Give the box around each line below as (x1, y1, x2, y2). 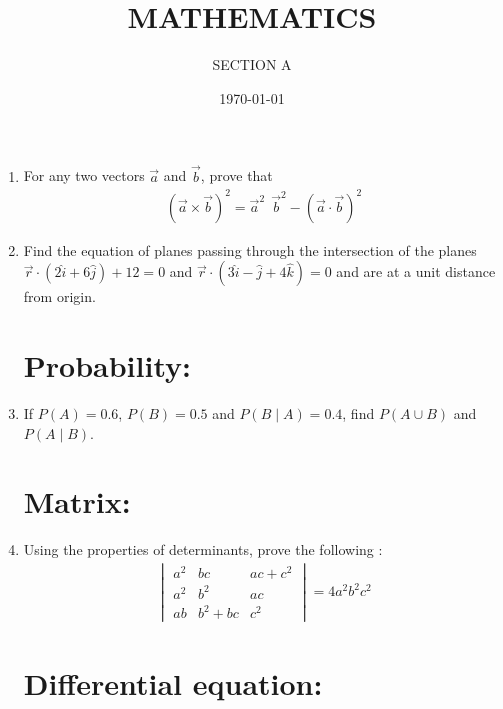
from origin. (23, 286, 96, 307)
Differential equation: (23, 663, 323, 704)
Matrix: (23, 481, 131, 522)
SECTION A (212, 54, 292, 75)
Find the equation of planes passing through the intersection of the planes (23, 239, 477, 260)
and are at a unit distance (336, 261, 496, 282)
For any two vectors (23, 165, 145, 186)
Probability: (23, 345, 191, 386)
